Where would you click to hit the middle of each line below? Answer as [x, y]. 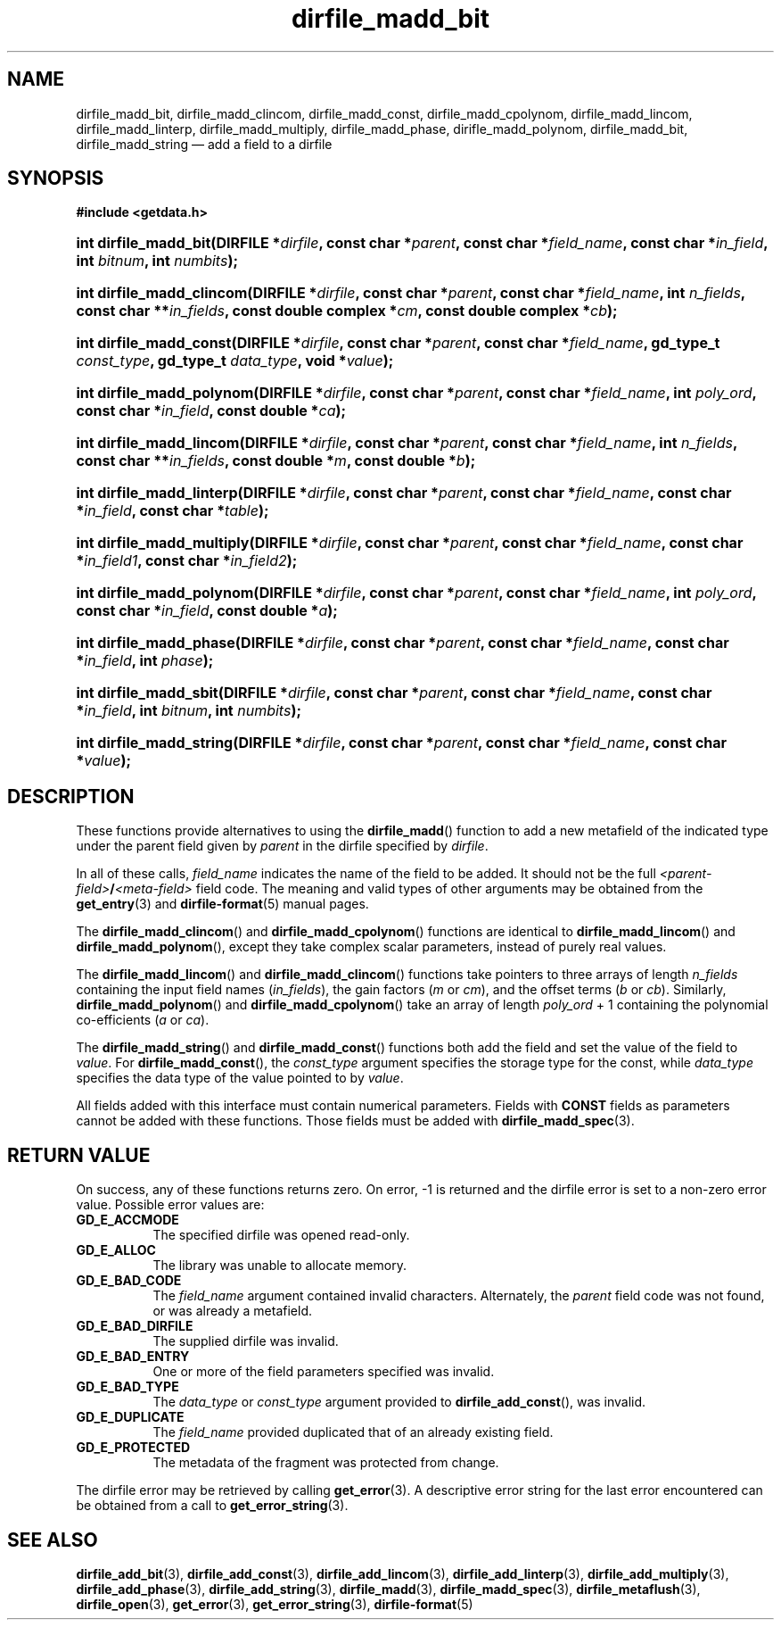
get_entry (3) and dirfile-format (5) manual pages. [222, 904]
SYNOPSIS [56, 178]
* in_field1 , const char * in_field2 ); [187, 561]
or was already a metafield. [232, 1311]
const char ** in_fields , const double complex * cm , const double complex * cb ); [347, 311]
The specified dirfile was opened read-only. [281, 1235]
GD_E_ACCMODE [127, 1220]
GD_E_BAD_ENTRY [133, 1357]
